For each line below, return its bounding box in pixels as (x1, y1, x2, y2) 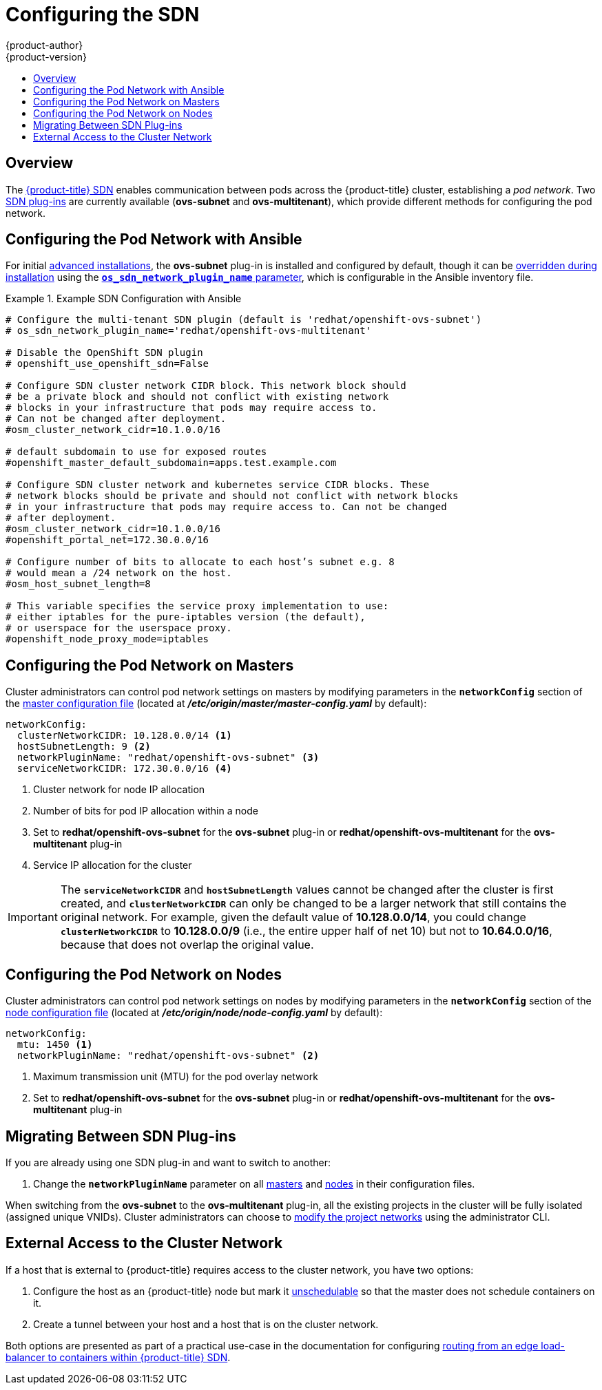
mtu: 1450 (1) (17, 1039, 93, 1051)
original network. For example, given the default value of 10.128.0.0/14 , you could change (60, 910, 526, 925)
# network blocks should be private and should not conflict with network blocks (6, 490, 459, 502)
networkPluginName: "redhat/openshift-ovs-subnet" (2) (17, 1050, 320, 1062)
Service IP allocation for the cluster (33, 859, 192, 872)
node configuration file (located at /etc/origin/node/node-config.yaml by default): (6, 1007, 383, 1019)
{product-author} (6, 39, 83, 51)
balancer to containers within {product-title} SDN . (6, 1351, 231, 1363)
